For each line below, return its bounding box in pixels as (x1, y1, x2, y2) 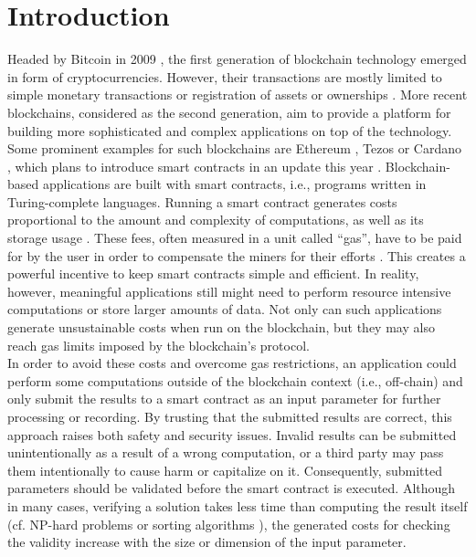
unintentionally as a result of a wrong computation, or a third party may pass (7, 443, 444, 462)
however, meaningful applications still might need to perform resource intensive (7, 281, 451, 300)
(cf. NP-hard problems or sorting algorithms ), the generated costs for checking (7, 514, 450, 533)
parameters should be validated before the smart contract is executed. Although (7, 478, 456, 498)
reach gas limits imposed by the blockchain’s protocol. (7, 335, 310, 354)
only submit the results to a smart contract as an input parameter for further (7, 389, 441, 408)
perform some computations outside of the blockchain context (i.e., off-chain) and (7, 371, 463, 390)
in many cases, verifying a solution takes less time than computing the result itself (7, 496, 468, 515)
